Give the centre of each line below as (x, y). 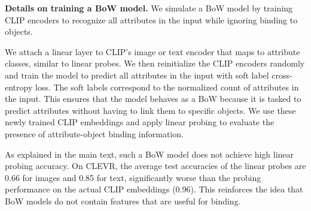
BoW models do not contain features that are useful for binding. (123, 201)
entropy (19, 87)
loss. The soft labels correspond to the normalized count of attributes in (167, 87)
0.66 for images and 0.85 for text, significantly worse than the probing (133, 177)
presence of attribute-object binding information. (94, 133)
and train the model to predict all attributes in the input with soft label (137, 75)
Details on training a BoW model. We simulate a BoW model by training (149, 8)
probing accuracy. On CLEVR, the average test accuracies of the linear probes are (155, 166)
